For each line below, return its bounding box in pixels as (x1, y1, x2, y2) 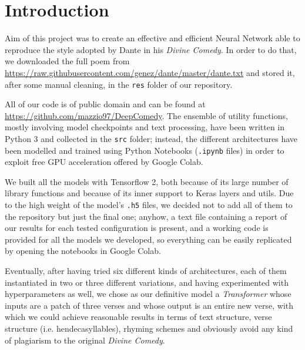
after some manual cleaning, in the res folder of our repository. (5, 78, 233, 90)
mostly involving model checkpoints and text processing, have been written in (5, 121, 284, 133)
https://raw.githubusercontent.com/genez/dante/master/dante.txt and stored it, (5, 66, 295, 78)
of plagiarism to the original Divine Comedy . (5, 334, 165, 346)
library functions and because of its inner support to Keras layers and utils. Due (5, 187, 294, 199)
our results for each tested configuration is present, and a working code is (5, 222, 269, 234)
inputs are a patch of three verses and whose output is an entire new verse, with (5, 299, 294, 311)
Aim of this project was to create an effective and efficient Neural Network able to (5, 32, 300, 44)
